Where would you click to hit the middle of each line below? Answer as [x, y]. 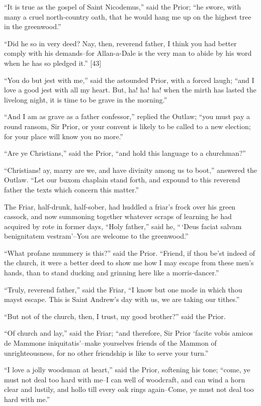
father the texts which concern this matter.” [72, 189]
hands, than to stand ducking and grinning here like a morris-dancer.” [112, 273]
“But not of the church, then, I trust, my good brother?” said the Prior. [115, 316]
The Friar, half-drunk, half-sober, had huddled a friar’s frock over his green [120, 206]
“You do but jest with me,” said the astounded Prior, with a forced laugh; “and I [129, 80]
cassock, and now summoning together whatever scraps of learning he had [118, 216]
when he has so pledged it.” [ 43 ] [53, 63]
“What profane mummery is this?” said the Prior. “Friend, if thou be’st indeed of [130, 252]
